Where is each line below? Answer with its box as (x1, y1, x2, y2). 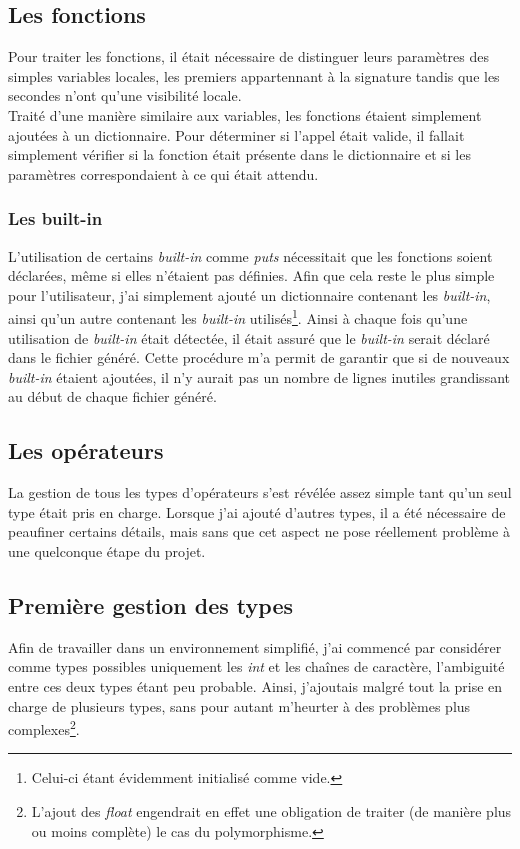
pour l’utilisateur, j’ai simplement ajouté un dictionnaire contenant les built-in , (8, 284, 491, 305)
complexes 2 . (8, 716, 80, 739)
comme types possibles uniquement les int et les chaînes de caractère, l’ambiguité (8, 656, 505, 677)
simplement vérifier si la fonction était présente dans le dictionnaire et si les (8, 144, 471, 165)
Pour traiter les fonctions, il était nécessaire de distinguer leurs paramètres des (8, 46, 489, 67)
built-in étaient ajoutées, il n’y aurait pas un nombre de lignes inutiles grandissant (8, 366, 510, 387)
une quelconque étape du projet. (8, 540, 206, 561)
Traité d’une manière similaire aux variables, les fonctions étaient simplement (8, 104, 482, 125)
